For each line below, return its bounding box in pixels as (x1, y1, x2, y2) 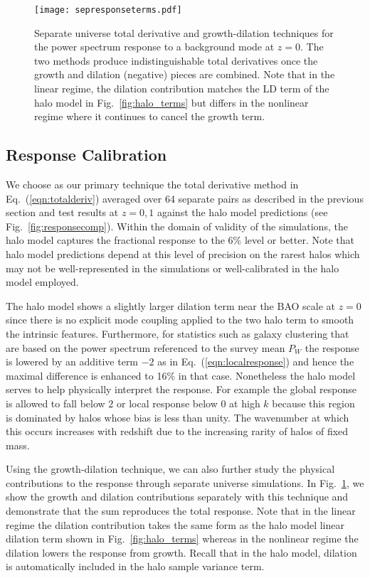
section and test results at (6, 205, 119, 220)
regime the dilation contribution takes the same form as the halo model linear (6, 517, 344, 532)
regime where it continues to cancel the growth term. (34, 109, 265, 124)
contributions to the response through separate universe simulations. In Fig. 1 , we (6, 475, 364, 490)
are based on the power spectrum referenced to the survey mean (6, 340, 285, 355)
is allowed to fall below (6, 395, 105, 410)
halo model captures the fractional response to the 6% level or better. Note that (6, 232, 355, 247)
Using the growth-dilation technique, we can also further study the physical (6, 461, 335, 476)
